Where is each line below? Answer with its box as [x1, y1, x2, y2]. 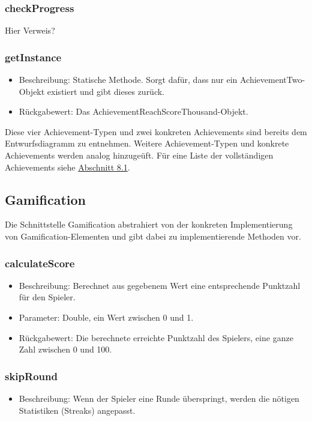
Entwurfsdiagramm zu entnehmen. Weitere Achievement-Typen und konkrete [5, 137, 289, 150]
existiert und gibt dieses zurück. [47, 85, 165, 97]
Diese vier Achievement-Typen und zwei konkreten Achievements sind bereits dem [5, 125, 307, 138]
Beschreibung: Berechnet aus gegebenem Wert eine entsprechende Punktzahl [19, 279, 301, 291]
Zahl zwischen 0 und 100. [19, 343, 112, 356]
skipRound [5, 368, 58, 383]
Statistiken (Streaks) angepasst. [19, 404, 136, 416]
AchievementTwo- [239, 73, 305, 86]
